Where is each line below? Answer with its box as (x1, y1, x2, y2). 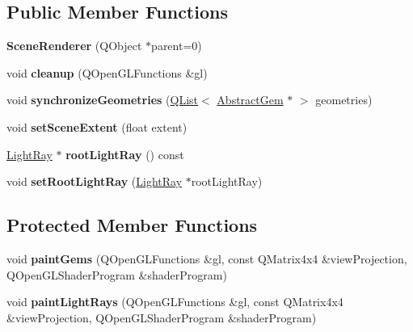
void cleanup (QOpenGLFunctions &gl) (6, 64, 208, 81)
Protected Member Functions (6, 212, 258, 237)
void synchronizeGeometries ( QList (6, 91, 199, 108)
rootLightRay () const (65, 145, 184, 162)
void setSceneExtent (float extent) (6, 118, 188, 135)
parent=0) (151, 37, 202, 54)
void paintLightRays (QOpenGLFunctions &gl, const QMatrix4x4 (6, 293, 343, 310)
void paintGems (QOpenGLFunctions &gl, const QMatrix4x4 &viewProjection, (6, 250, 407, 267)
